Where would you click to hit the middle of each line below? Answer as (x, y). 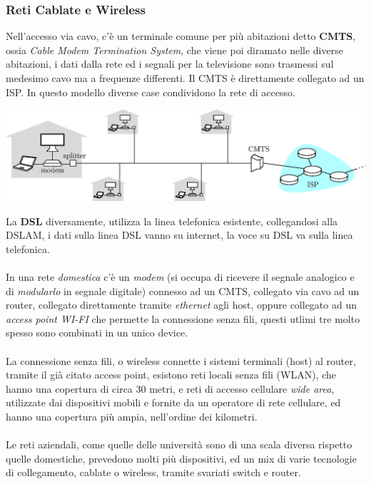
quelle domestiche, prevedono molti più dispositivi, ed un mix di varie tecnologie (181, 458)
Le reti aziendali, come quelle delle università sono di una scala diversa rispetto (179, 444)
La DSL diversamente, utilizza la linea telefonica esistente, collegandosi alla (172, 221)
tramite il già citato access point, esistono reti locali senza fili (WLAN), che (171, 375)
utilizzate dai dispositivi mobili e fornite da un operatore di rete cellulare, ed (173, 402)
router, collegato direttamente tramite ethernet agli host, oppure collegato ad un (181, 305)
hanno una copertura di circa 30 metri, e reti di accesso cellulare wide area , (170, 388)
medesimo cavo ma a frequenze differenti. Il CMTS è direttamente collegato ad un (185, 78)
